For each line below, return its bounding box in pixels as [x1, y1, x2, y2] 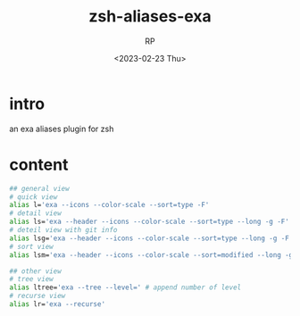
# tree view [9, 275, 54, 284]
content [9, 154, 69, 175]
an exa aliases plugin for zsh [9, 123, 114, 134]
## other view [9, 266, 62, 276]
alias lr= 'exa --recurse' [9, 300, 105, 309]
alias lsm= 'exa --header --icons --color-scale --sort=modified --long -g [9, 250, 294, 260]
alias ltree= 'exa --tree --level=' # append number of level [9, 283, 242, 292]
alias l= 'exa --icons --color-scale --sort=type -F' [9, 201, 210, 210]
